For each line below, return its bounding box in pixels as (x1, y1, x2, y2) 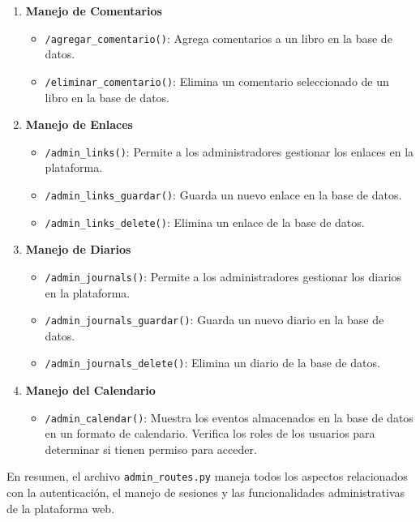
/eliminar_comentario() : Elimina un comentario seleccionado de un (45, 72, 389, 89)
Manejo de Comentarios (25, 2, 162, 19)
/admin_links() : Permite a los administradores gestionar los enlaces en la (45, 143, 414, 160)
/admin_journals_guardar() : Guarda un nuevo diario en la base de (45, 311, 384, 328)
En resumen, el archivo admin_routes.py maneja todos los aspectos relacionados (6, 468, 408, 485)
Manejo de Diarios (25, 241, 131, 258)
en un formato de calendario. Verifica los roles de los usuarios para (45, 425, 375, 442)
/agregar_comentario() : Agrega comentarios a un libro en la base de (45, 29, 392, 46)
